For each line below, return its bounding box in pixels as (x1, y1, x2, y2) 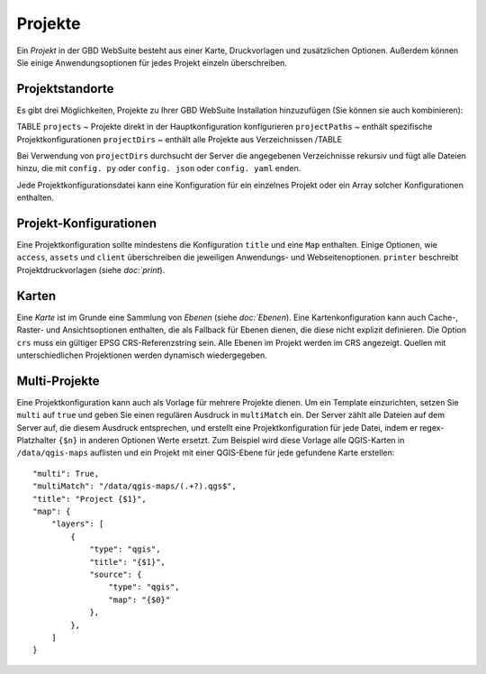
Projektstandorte (16, 81, 114, 96)
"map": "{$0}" (108, 595, 171, 605)
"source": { (89, 569, 142, 579)
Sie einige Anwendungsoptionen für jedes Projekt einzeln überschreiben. (16, 57, 288, 68)
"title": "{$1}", (89, 557, 166, 567)
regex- (418, 422, 445, 433)
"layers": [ (50, 519, 104, 529)
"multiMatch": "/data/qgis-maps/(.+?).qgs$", (32, 481, 238, 491)
